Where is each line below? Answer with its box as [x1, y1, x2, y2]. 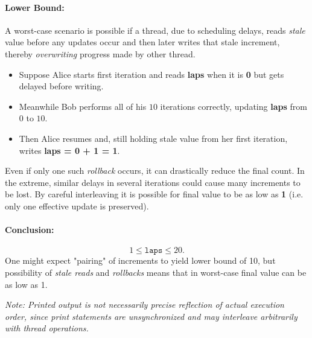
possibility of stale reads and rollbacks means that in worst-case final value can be [5, 266, 307, 278]
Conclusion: [5, 223, 54, 236]
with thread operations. [5, 322, 89, 334]
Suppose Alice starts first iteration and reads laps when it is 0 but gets [19, 68, 284, 80]
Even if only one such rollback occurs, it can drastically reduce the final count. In [5, 164, 305, 177]
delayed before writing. [19, 80, 104, 92]
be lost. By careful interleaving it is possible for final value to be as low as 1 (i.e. [5, 188, 304, 200]
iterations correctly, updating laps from [160, 100, 307, 112]
